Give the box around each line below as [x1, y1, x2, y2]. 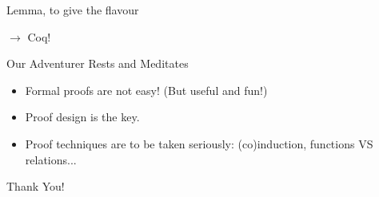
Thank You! [6, 178, 65, 195]
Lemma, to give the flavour [6, 2, 139, 18]
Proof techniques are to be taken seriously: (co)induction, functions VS [25, 135, 373, 152]
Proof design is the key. [25, 108, 140, 125]
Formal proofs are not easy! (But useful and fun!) [25, 81, 268, 98]
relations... [25, 151, 77, 167]
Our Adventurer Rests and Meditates [6, 55, 189, 72]
